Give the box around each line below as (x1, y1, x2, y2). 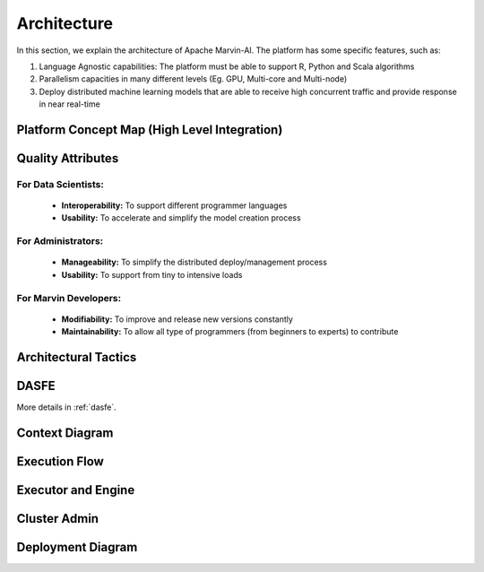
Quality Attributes (16, 151, 119, 166)
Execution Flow (16, 454, 105, 469)
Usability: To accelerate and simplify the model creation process (61, 212, 301, 223)
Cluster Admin (16, 511, 99, 526)
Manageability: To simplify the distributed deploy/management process (61, 256, 327, 268)
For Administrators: (16, 235, 104, 247)
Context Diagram (16, 425, 114, 440)
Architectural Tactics (16, 350, 137, 365)
